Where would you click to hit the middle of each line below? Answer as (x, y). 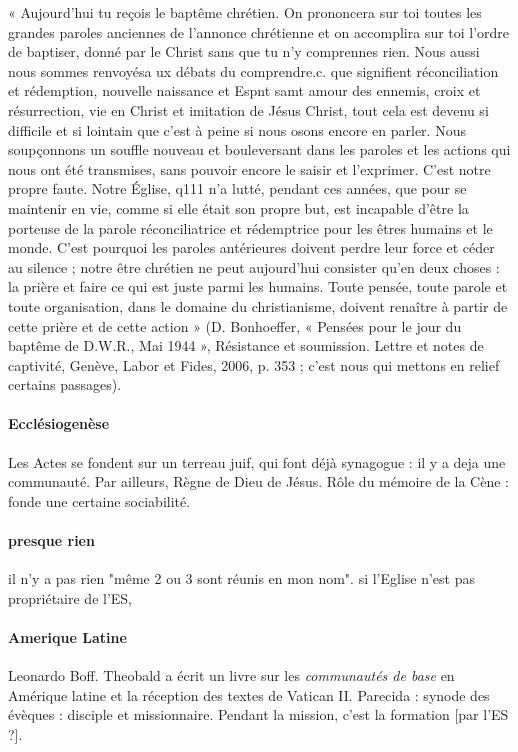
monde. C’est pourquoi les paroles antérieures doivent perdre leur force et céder (251, 247)
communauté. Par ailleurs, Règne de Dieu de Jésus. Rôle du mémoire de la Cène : (258, 481)
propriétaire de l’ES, (70, 597)
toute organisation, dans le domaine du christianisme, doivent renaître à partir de (258, 305)
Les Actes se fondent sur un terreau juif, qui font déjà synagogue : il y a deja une (257, 461)
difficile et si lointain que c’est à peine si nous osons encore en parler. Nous (237, 129)
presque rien (51, 540)
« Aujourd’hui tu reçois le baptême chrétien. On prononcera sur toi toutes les (245, 12)
